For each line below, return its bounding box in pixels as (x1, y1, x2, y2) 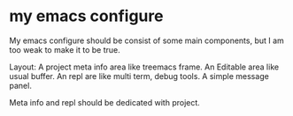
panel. (9, 80, 33, 91)
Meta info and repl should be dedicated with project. (9, 97, 201, 107)
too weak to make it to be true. (9, 44, 121, 54)
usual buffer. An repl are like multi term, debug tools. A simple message (9, 70, 270, 81)
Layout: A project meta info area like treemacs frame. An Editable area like (9, 62, 280, 72)
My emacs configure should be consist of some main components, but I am (9, 35, 285, 46)
